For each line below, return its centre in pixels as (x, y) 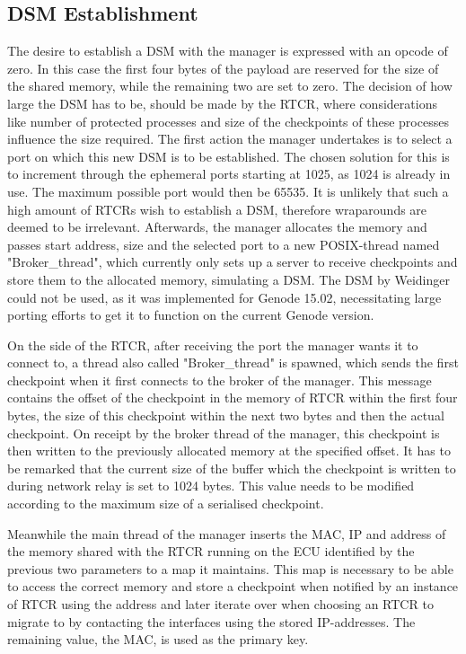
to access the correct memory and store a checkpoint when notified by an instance (233, 586)
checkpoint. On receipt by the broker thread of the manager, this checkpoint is (224, 433)
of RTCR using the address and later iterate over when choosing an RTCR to (220, 604)
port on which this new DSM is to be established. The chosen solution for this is (229, 156)
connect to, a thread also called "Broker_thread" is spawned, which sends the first (233, 362)
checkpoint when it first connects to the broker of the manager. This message (220, 380)
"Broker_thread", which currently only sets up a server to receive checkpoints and (233, 262)
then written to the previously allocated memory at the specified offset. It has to (229, 451)
